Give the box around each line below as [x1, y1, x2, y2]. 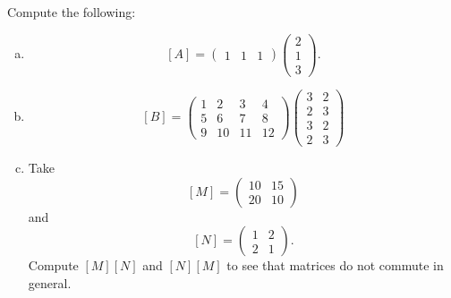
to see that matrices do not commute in [226, 256, 444, 275]
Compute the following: [7, 3, 136, 21]
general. [28, 273, 72, 292]
